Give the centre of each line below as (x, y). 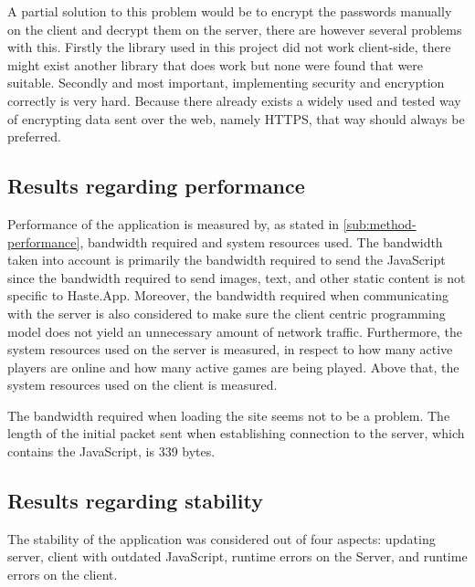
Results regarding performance (156, 186)
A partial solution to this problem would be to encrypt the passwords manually (230, 11)
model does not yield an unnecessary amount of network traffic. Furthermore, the (235, 331)
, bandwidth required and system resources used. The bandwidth (261, 241)
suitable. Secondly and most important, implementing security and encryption (226, 83)
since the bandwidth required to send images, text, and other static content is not (237, 277)
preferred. (34, 136)
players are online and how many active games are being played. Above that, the (233, 367)
